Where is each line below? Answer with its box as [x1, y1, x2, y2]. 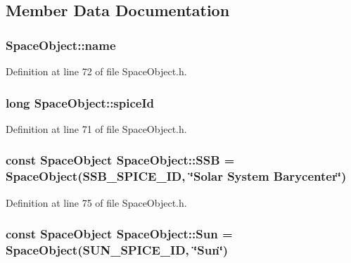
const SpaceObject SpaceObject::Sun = [6, 225, 233, 243]
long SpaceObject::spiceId [6, 94, 155, 111]
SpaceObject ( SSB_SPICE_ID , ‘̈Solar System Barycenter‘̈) [6, 167, 347, 185]
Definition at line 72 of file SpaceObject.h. [6, 64, 187, 78]
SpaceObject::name [6, 36, 116, 53]
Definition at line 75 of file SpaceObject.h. [6, 195, 187, 210]
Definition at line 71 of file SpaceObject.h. [6, 121, 187, 136]
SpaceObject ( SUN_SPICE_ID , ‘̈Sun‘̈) [6, 240, 229, 258]
